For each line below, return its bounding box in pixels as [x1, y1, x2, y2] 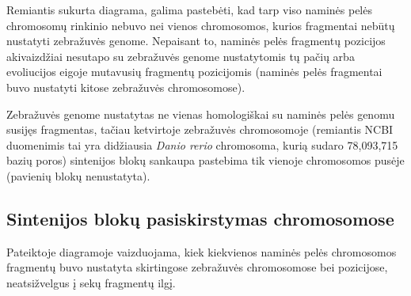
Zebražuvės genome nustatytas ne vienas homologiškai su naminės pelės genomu [6, 105, 395, 122]
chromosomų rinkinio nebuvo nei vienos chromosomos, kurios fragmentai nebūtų [6, 17, 395, 33]
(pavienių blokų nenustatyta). [6, 167, 150, 184]
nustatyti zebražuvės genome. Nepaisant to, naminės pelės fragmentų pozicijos [6, 32, 386, 49]
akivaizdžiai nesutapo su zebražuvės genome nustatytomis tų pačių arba [6, 47, 355, 64]
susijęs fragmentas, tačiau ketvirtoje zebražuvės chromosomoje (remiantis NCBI [6, 121, 394, 138]
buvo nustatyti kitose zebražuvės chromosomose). [6, 78, 245, 95]
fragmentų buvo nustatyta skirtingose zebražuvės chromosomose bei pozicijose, [6, 259, 388, 275]
